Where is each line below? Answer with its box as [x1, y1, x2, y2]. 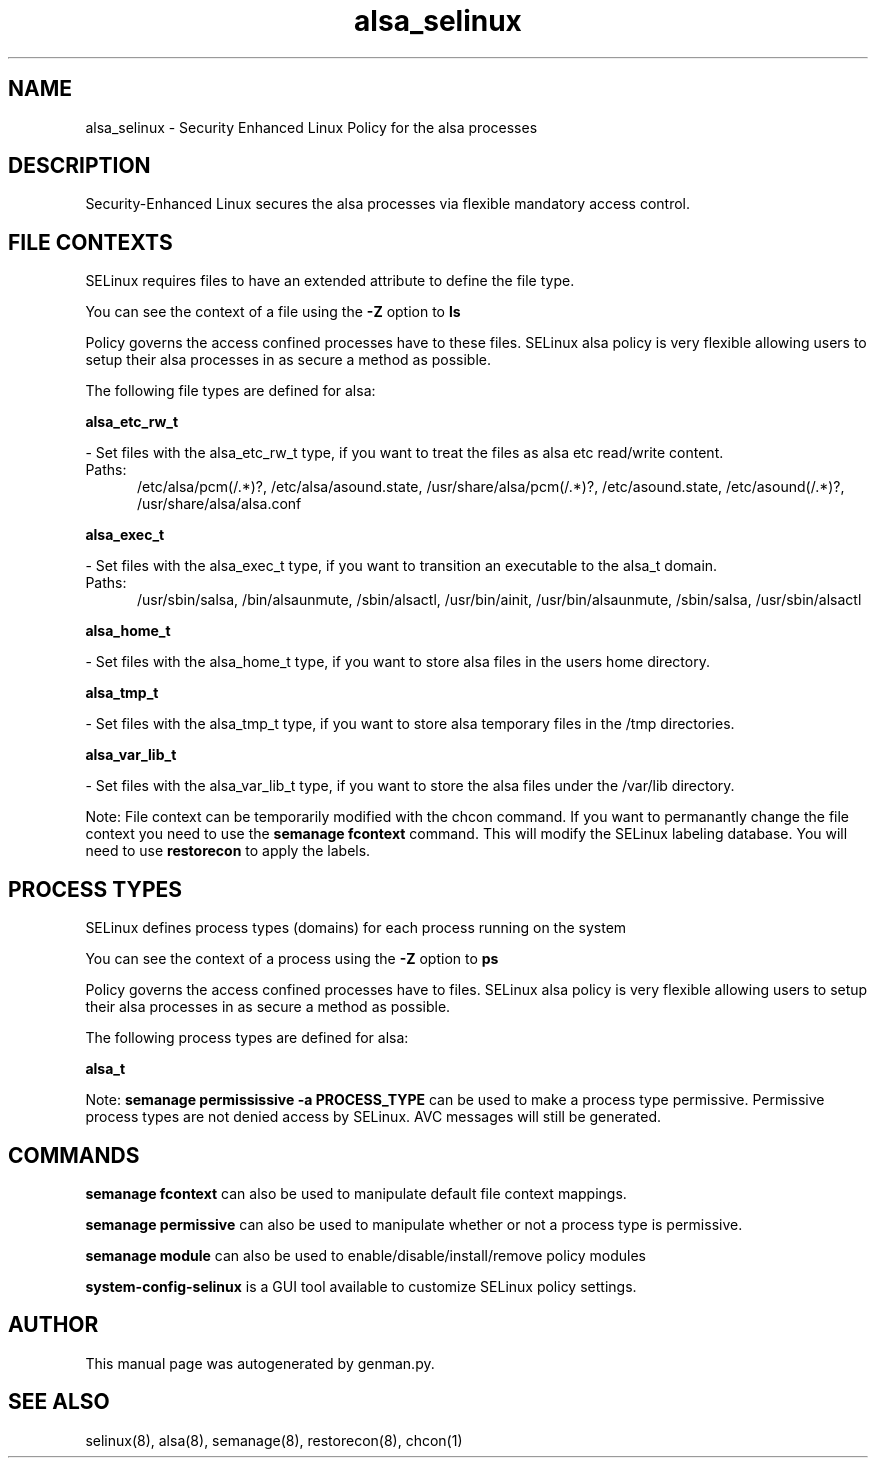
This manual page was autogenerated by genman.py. [85, 1354, 435, 1372]
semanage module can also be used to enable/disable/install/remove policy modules [85, 1246, 647, 1264]
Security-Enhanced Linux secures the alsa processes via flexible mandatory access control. [85, 195, 690, 213]
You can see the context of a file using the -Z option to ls [85, 303, 461, 321]
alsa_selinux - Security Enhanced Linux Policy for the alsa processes [85, 118, 538, 136]
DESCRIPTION [8, 153, 151, 179]
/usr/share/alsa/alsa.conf [137, 495, 302, 513]
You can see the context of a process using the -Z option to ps [85, 950, 499, 968]
